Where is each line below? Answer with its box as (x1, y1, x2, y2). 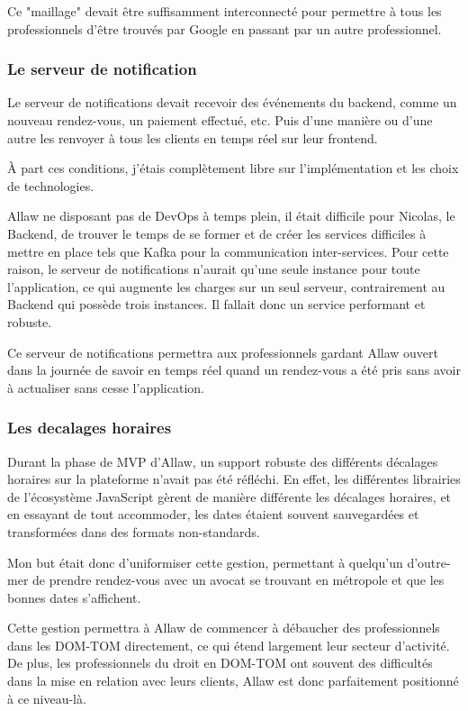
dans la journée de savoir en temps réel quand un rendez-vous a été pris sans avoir (7, 360, 461, 379)
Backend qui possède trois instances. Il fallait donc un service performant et (7, 295, 426, 314)
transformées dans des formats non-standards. (7, 522, 260, 541)
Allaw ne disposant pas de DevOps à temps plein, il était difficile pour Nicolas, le (7, 206, 455, 225)
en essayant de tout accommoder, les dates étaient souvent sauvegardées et (7, 505, 419, 524)
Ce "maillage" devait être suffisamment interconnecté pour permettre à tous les (7, 2, 442, 20)
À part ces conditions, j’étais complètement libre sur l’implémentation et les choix (7, 159, 459, 178)
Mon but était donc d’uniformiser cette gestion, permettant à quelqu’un (7, 552, 403, 571)
